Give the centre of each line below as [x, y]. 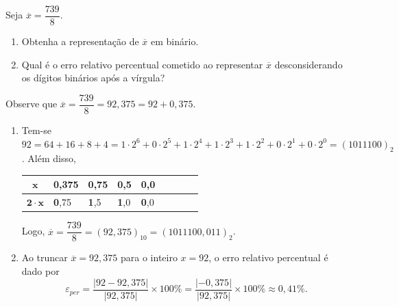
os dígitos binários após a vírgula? [93, 78]
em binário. [175, 41]
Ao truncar [45, 257]
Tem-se [37, 130]
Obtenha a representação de [80, 41]
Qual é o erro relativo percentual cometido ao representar [142, 64]
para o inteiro [149, 257]
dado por [40, 270]
